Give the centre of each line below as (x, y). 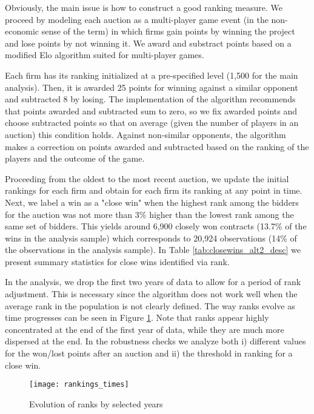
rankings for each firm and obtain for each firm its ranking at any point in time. (154, 190)
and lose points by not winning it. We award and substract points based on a (148, 43)
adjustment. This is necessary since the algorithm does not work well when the (151, 294)
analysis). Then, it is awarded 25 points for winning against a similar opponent (152, 87)
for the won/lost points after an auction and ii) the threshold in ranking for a (149, 353)
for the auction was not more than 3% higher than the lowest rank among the (149, 214)
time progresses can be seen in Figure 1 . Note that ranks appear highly (137, 317)
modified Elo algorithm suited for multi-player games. (105, 55)
